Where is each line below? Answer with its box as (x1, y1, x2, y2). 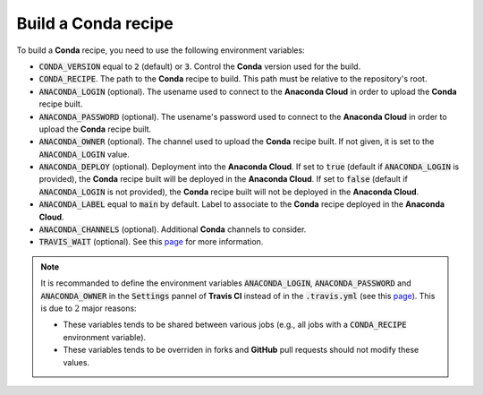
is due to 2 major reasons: (40, 303, 138, 313)
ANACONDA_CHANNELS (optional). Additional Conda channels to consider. (38, 224, 307, 235)
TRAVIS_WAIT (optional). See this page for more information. (38, 236, 264, 247)
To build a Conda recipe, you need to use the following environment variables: (16, 45, 305, 56)
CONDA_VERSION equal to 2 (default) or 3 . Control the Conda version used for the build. (38, 61, 361, 72)
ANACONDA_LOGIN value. (38, 149, 130, 159)
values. (63, 356, 89, 367)
